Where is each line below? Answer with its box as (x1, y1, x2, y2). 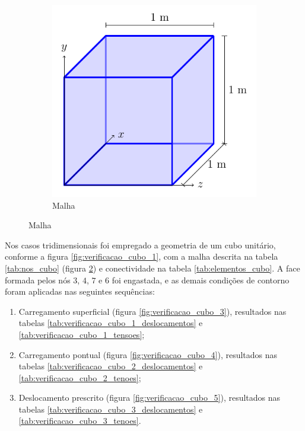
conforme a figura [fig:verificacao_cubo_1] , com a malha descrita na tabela (5, 250, 278, 263)
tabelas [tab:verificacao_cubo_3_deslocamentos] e (18, 403, 203, 415)
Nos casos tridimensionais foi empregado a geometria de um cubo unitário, (5, 238, 276, 251)
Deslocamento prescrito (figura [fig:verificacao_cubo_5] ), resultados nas (18, 391, 281, 404)
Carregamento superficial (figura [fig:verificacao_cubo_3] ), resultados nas (18, 305, 287, 317)
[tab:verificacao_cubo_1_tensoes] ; (18, 328, 145, 340)
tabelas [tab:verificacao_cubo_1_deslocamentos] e (18, 317, 203, 329)
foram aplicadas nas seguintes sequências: (5, 285, 155, 298)
